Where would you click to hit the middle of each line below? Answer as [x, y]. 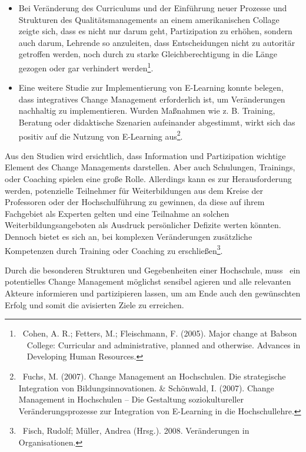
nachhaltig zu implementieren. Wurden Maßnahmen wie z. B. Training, [147, 110]
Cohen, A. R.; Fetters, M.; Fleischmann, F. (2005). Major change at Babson [160, 333]
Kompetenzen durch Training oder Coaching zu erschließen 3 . [114, 249]
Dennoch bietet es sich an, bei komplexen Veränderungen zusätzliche [129, 236]
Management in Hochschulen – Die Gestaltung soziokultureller [131, 399]
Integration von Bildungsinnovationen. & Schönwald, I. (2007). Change [146, 387]
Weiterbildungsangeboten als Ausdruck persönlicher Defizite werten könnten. [143, 225]
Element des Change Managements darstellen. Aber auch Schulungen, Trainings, [150, 167]
